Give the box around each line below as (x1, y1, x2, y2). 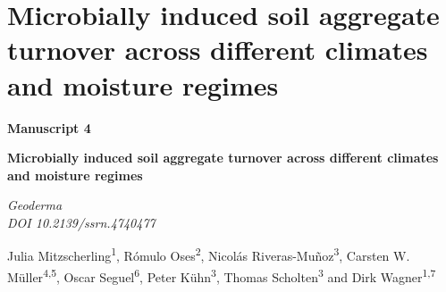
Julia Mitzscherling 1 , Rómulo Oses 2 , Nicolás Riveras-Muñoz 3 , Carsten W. (7, 244, 410, 265)
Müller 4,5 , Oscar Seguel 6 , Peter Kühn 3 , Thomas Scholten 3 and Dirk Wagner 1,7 (7, 264, 436, 286)
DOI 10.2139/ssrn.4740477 (7, 213, 156, 231)
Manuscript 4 (7, 118, 91, 137)
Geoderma (7, 196, 63, 214)
